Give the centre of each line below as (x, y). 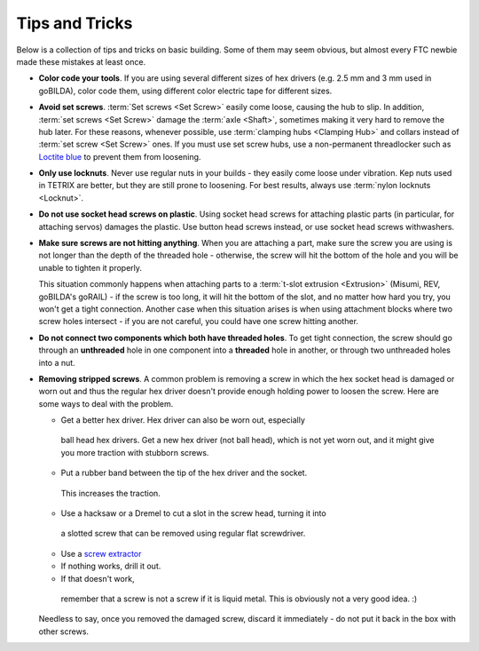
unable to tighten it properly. (90, 267)
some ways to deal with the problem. (106, 403)
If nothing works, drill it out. (111, 566)
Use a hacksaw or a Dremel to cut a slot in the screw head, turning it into (194, 513)
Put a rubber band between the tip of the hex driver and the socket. (184, 473)
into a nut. (57, 362)
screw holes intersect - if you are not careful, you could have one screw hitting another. (199, 322)
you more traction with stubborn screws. (135, 452)
